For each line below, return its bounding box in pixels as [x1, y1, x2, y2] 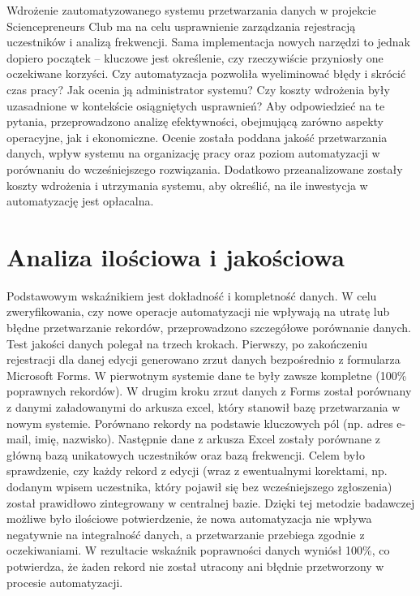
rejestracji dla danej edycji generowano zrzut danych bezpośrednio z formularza [6, 351, 401, 368]
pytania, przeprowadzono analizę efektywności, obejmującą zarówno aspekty [6, 113, 384, 130]
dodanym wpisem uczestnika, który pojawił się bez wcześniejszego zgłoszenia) [6, 477, 392, 495]
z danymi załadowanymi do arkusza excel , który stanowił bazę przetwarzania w [6, 399, 401, 415]
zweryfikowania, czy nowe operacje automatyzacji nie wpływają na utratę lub [6, 303, 390, 320]
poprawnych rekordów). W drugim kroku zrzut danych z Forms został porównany [6, 382, 412, 399]
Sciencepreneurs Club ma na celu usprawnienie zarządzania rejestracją [6, 17, 356, 34]
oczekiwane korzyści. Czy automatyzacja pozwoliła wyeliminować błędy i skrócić [6, 65, 406, 82]
